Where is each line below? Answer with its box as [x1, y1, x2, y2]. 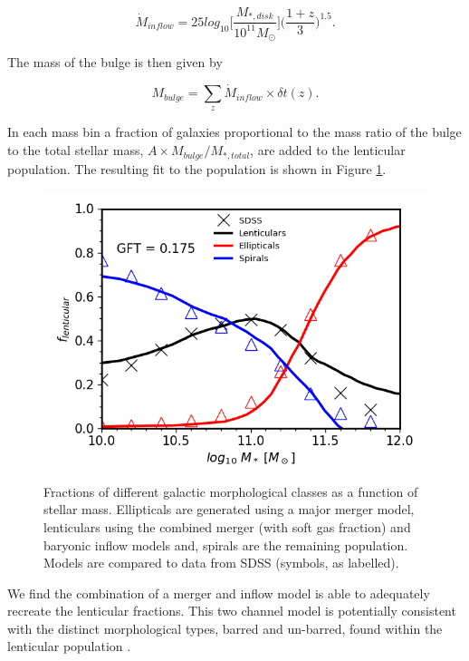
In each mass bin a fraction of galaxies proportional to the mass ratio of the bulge [7, 122, 462, 141]
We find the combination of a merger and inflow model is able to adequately [7, 583, 430, 602]
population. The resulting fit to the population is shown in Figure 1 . [7, 159, 387, 178]
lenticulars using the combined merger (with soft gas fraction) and [43, 517, 411, 536]
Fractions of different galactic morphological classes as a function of [43, 481, 418, 501]
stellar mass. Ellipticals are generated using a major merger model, [43, 500, 415, 519]
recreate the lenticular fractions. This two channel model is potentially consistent [7, 601, 456, 620]
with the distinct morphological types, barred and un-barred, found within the [7, 618, 443, 637]
